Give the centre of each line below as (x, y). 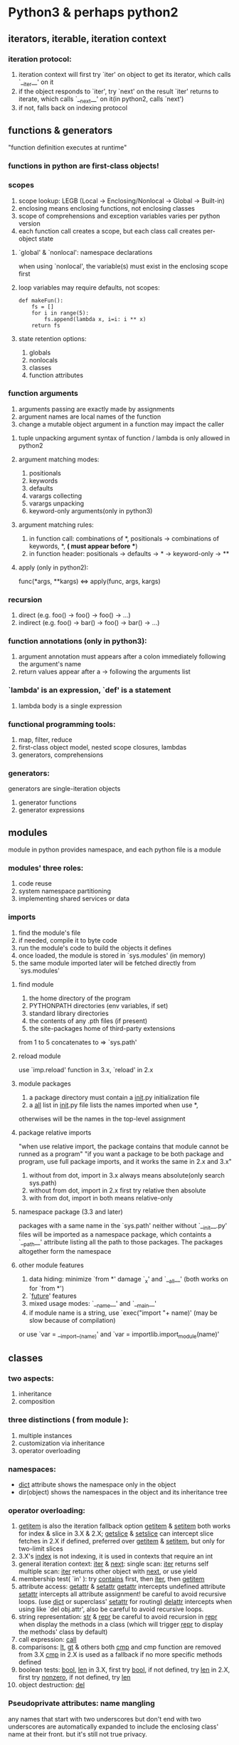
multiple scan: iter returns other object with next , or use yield (108, 1571)
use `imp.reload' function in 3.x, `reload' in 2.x (86, 1069)
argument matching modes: (59, 459)
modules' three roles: (46, 868)
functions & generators (60, 130)
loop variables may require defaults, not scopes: (89, 287)
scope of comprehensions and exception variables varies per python (119, 216)
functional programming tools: (62, 724)
